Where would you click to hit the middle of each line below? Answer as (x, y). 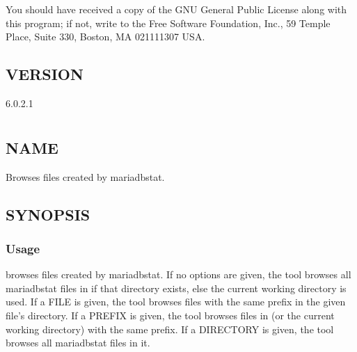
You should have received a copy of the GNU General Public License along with (176, 9)
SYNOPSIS (48, 214)
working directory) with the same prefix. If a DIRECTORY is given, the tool (170, 329)
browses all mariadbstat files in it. (78, 343)
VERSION (45, 74)
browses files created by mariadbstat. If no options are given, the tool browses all (178, 274)
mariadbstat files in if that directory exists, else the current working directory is (176, 288)
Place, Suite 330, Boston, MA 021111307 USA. (105, 37)
